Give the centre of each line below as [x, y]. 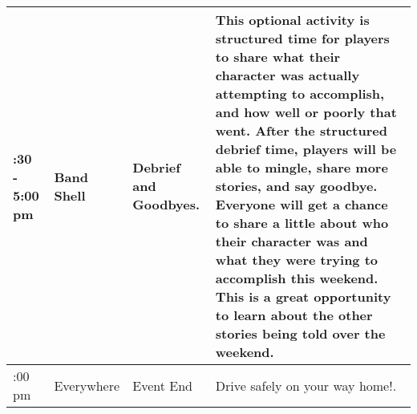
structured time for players [302, 38]
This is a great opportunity [303, 296]
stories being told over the [300, 333]
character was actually [287, 75]
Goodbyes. [166, 204]
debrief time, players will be [306, 149]
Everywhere [87, 385]
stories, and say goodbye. [296, 186]
